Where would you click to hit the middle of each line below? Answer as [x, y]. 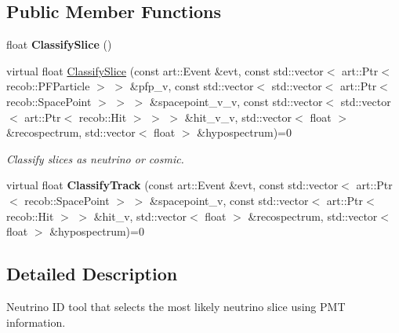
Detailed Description [92, 274]
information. [36, 322]
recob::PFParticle [48, 86]
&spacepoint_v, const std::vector [229, 200]
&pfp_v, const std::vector [192, 86]
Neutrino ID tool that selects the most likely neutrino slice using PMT [176, 306]
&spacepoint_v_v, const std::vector [236, 101]
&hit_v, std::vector [140, 216]
